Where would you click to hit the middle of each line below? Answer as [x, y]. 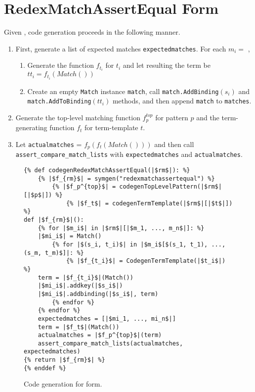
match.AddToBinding [59, 102]
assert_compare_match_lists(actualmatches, [110, 343]
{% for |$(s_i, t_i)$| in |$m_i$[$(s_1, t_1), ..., [139, 244]
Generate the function [61, 65]
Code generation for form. [63, 384]
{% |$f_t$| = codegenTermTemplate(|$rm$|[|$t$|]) [149, 203]
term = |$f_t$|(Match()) [79, 327]
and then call [174, 144]
